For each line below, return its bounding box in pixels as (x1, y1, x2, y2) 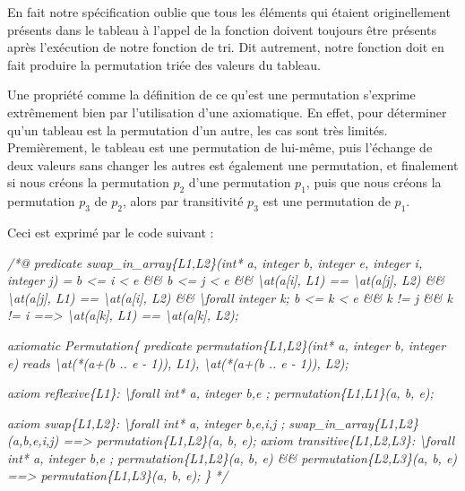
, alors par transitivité (122, 192, 244, 211)
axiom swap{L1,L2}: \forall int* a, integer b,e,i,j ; (7, 413, 285, 432)
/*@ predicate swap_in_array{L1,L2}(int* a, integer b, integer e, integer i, (7, 253, 423, 271)
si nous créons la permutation (7, 173, 169, 192)
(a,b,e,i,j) (7, 431, 59, 450)
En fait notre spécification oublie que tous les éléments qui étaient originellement (7, 3, 451, 21)
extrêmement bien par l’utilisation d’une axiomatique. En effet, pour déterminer (7, 102, 447, 121)
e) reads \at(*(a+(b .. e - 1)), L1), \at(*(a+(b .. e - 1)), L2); (7, 353, 349, 372)
